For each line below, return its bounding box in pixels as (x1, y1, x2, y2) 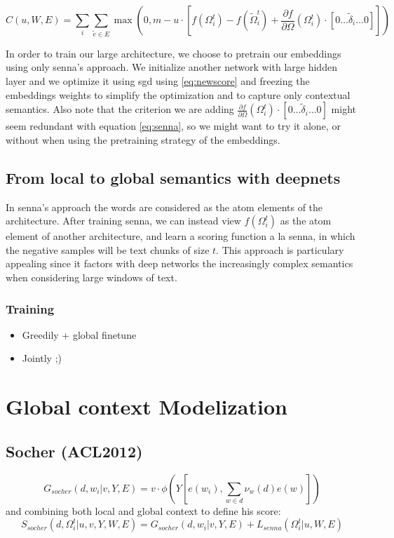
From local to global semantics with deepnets (6, 166, 341, 188)
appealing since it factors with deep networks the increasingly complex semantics (6, 256, 353, 271)
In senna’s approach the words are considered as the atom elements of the (6, 199, 323, 214)
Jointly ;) (22, 351, 62, 365)
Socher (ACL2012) (6, 440, 143, 462)
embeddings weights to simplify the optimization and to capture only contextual (6, 87, 351, 102)
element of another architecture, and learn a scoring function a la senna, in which (6, 229, 355, 243)
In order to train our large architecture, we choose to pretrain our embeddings (6, 46, 341, 60)
